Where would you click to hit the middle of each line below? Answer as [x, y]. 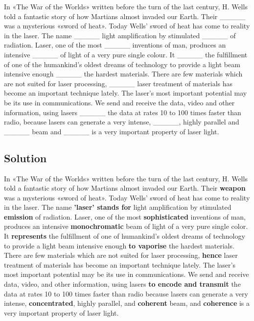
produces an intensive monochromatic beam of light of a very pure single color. [126, 226]
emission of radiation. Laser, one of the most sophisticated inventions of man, [125, 216]
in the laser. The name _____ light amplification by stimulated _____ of [120, 35]
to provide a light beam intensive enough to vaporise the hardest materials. [119, 245]
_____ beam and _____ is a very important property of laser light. [112, 131]
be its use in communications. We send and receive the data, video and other [119, 102]
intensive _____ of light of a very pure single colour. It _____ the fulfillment [126, 54]
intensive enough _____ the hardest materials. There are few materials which [123, 74]
